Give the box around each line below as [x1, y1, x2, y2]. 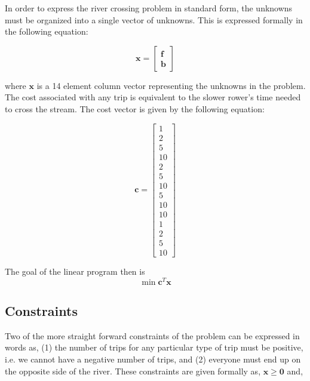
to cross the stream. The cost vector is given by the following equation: [5, 102, 265, 115]
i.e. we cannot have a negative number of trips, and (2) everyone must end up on [5, 353, 301, 365]
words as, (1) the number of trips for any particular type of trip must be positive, [5, 341, 303, 354]
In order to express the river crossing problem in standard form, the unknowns [5, 2, 293, 14]
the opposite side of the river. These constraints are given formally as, [5, 364, 261, 377]
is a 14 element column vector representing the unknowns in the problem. [36, 79, 306, 91]
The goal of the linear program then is [5, 265, 145, 277]
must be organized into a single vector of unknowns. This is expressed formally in [5, 13, 303, 26]
